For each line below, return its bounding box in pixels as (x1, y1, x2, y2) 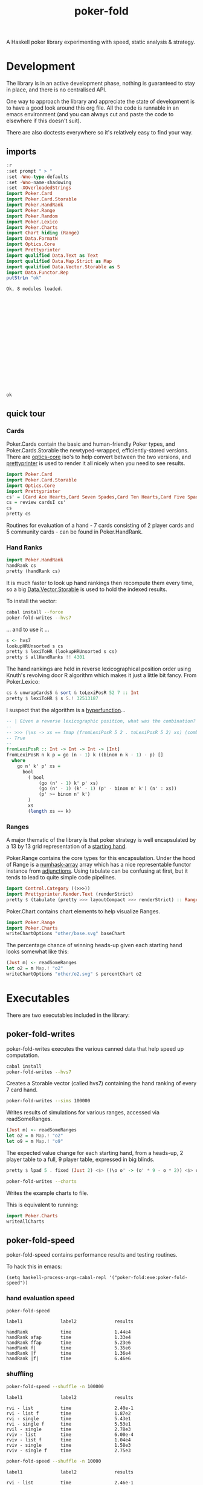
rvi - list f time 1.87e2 (6, 1410, 131, 1417)
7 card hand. (6, 1086, 38, 1094)
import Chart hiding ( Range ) (6, 230, 80, 236)
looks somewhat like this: (6, 948, 69, 955)
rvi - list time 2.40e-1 (6, 1405, 134, 1411)
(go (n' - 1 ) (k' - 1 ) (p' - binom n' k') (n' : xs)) (38, 785, 177, 792)
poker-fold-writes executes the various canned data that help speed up (6, 1045, 184, 1052)
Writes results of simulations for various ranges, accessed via (6, 1109, 160, 1116)
